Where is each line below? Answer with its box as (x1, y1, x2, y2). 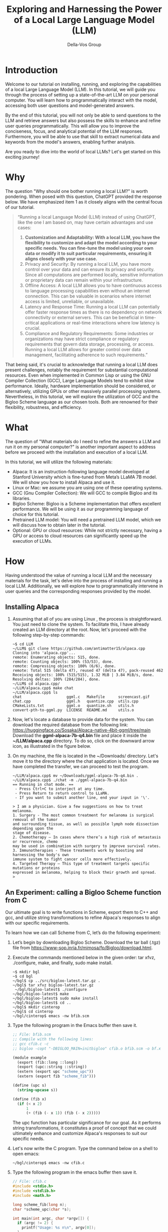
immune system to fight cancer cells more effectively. (12, 857, 132, 862)
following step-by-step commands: (12, 632, 85, 638)
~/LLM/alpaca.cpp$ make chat (12, 686, 74, 691)
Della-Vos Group (67, 41, 102, 47)
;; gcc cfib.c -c (12, 1041, 49, 1046)
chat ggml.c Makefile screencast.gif (12, 694, 150, 699)
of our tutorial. (5, 204, 35, 210)
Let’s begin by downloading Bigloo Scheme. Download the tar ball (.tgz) (12, 940, 160, 946)
